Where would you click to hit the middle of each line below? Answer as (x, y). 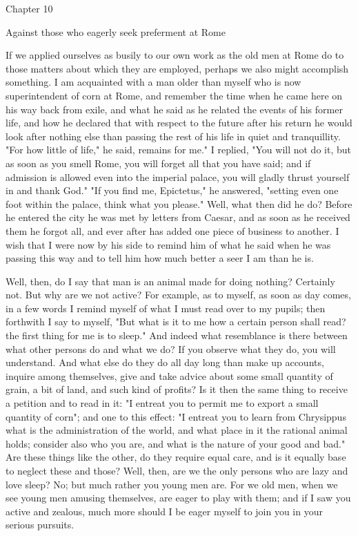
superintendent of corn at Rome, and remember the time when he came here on (174, 95)
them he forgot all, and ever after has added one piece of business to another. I (172, 230)
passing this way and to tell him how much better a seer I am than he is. (160, 258)
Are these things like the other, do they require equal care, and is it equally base (176, 457)
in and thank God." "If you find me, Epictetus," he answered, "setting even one (172, 190)
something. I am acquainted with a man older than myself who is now (153, 82)
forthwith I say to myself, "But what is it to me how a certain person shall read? (176, 322)
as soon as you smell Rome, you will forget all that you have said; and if (158, 163)
